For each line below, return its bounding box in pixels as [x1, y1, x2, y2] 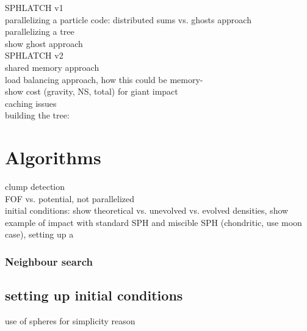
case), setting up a [5, 228, 74, 241]
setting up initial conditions [5, 286, 183, 305]
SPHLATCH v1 [5, 1, 63, 13]
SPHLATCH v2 [5, 49, 63, 62]
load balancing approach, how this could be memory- [5, 73, 203, 85]
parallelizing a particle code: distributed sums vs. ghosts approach [5, 13, 251, 26]
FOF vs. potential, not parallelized [5, 192, 135, 205]
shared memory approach [5, 60, 99, 73]
